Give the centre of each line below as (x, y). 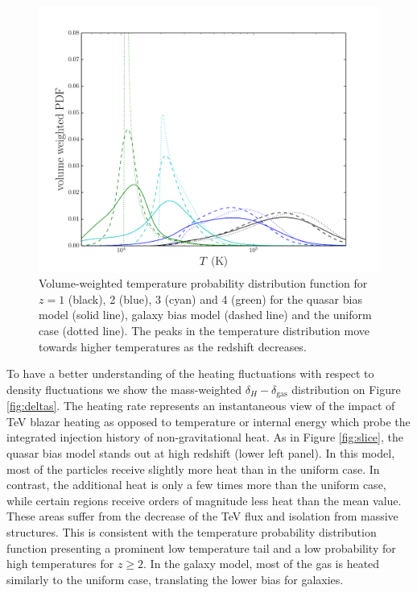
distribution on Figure (346, 389)
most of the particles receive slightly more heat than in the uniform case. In (193, 469)
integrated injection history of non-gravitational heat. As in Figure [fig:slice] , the (205, 437)
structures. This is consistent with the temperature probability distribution (192, 531)
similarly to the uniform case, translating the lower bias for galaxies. (175, 579)
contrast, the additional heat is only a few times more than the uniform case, (196, 485)
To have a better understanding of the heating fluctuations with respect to (190, 373)
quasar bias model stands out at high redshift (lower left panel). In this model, (201, 452)
